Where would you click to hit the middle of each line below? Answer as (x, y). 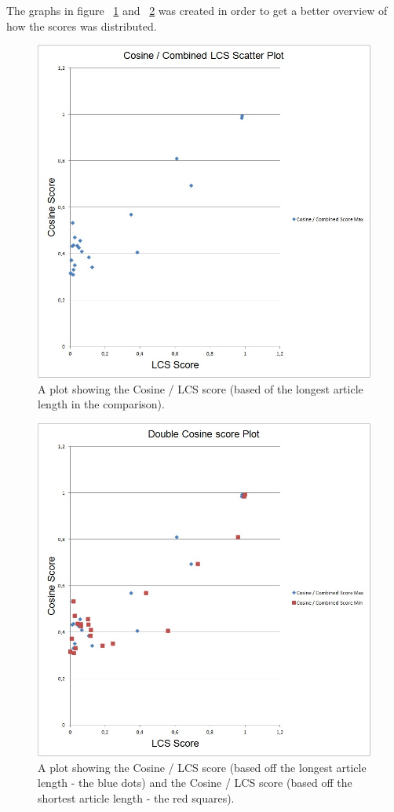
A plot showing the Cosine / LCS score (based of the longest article (201, 388)
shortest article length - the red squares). (136, 797)
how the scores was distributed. (82, 26)
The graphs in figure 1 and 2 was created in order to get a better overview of (197, 10)
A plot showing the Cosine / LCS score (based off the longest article (202, 767)
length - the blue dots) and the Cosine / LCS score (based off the (195, 783)
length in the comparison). (101, 404)
